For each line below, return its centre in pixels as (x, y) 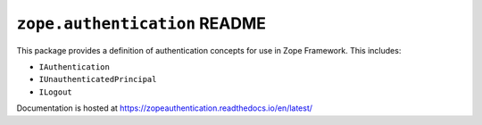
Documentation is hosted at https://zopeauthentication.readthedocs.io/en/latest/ (164, 108)
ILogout (56, 92)
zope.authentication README (141, 23)
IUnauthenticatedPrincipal (98, 79)
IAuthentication (75, 67)
